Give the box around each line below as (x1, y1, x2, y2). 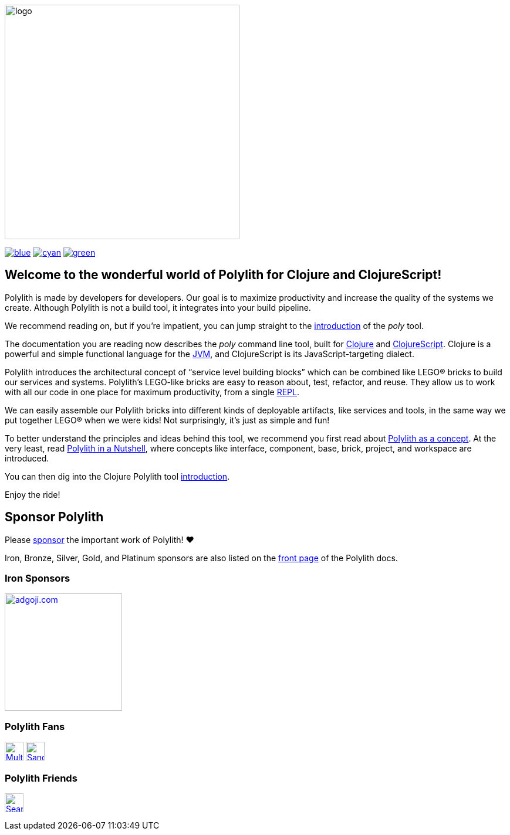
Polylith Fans (5, 720, 65, 732)
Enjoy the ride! (5, 489, 60, 500)
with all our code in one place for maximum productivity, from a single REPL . (5, 386, 299, 397)
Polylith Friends (5, 772, 77, 784)
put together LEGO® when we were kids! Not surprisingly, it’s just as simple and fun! (5, 415, 330, 425)
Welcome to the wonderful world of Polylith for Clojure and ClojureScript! (5, 267, 442, 283)
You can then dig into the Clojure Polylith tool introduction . (5, 471, 230, 481)
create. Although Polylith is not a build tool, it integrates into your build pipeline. (5, 302, 311, 313)
